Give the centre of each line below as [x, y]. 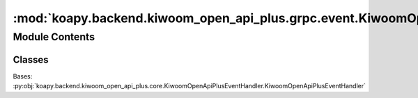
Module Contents [54, 37]
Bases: [23, 76]
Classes [31, 59]
